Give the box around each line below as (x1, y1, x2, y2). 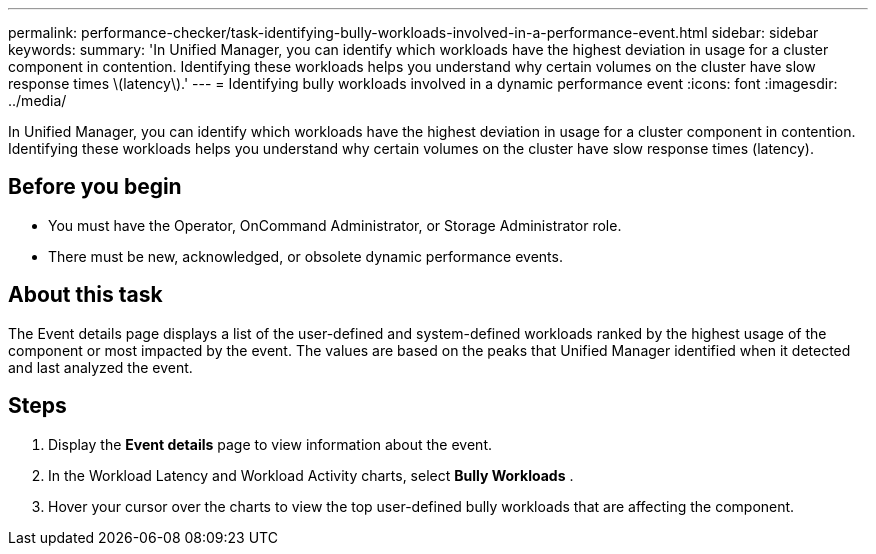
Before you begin (8, 174, 182, 200)
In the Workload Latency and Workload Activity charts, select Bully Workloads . (48, 466, 574, 484)
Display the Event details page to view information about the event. (48, 435, 493, 453)
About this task (8, 282, 163, 308)
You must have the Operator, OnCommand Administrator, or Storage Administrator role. (48, 216, 622, 234)
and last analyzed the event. (8, 358, 193, 376)
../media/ (8, 92, 67, 109)
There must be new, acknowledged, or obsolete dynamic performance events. (48, 247, 563, 265)
